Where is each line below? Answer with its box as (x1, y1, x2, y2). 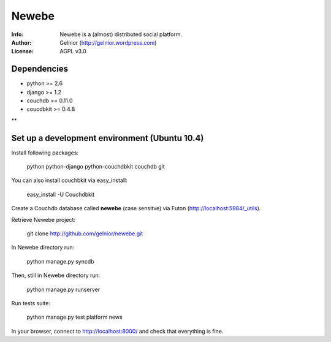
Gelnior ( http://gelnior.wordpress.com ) (59, 39, 157, 46)
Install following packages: (11, 149, 79, 156)
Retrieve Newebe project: (11, 216, 76, 223)
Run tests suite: (11, 300, 50, 306)
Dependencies (11, 64, 69, 74)
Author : (11, 39, 32, 46)
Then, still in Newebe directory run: (11, 272, 101, 279)
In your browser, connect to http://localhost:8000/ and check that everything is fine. (11, 327, 224, 335)
